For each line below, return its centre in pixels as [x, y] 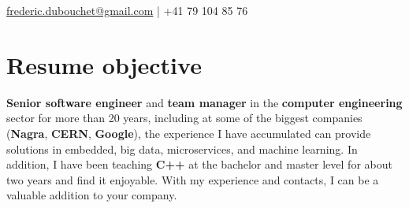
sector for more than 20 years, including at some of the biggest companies [184, 118]
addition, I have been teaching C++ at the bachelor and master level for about [199, 164]
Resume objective [104, 64]
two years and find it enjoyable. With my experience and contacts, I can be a [193, 179]
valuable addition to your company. [92, 195]
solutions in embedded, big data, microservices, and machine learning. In [182, 149]
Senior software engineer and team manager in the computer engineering [204, 102]
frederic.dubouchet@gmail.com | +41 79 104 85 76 [127, 10]
